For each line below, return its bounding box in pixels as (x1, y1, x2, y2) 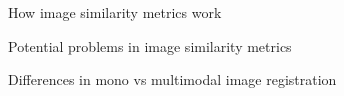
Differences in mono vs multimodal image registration (8, 69, 337, 90)
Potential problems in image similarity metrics (8, 35, 292, 56)
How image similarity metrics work (8, 2, 222, 22)
